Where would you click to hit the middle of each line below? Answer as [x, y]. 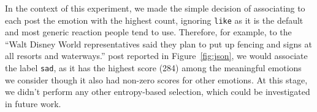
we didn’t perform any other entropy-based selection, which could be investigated [158, 92]
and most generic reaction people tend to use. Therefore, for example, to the [148, 32]
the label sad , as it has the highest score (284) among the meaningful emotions [153, 68]
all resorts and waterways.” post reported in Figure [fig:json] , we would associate [156, 56]
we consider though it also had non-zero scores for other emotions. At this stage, [156, 79]
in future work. [33, 103]
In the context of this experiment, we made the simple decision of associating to [155, 8]
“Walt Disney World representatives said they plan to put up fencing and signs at [158, 44]
